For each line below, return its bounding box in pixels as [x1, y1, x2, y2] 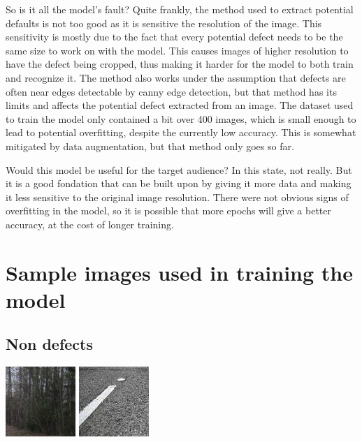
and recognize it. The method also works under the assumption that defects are [6, 70, 346, 84]
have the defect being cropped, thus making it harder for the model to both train [6, 57, 354, 71]
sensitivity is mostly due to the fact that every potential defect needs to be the [6, 29, 343, 44]
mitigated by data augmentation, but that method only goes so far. [6, 138, 294, 153]
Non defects [6, 333, 94, 355]
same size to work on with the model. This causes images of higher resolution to [6, 43, 349, 57]
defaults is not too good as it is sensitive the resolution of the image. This [6, 15, 322, 30]
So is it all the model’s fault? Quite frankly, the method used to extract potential [6, 2, 354, 16]
